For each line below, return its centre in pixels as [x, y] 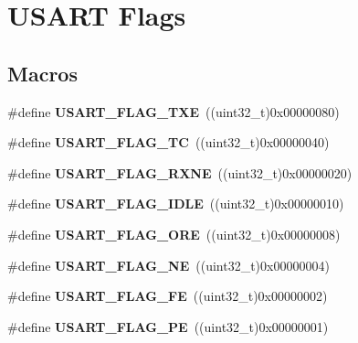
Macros [42, 73]
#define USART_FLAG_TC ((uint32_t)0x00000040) [168, 142]
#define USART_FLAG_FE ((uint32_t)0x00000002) [168, 296]
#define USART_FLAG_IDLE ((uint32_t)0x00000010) [176, 204]
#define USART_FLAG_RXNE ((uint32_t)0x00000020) [180, 172]
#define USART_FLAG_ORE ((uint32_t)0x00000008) [174, 234]
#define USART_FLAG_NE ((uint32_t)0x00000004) [168, 265]
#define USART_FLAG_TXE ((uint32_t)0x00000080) [174, 111]
